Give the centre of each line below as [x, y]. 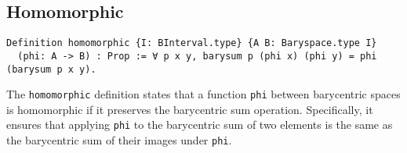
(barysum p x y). [51, 69]
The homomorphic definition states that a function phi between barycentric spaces [203, 94]
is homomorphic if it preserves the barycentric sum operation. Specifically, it [190, 109]
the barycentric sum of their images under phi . [119, 140]
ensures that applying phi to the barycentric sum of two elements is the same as [200, 125]
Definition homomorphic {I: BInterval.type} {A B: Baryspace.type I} [192, 43]
